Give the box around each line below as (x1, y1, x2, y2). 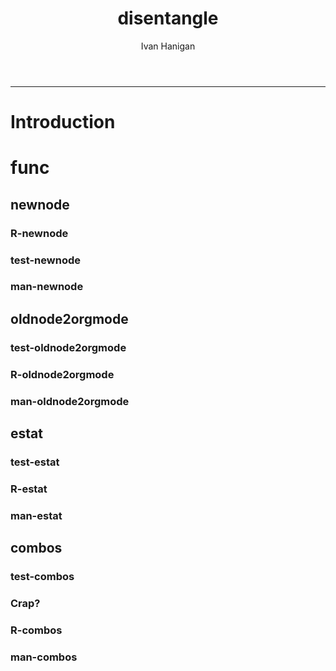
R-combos (10, 623, 63, 637)
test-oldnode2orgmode (10, 340, 127, 354)
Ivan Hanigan (140, 40, 196, 52)
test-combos (10, 570, 75, 584)
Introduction (10, 111, 116, 134)
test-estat (10, 455, 60, 469)
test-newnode (10, 253, 81, 267)
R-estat (10, 482, 48, 496)
